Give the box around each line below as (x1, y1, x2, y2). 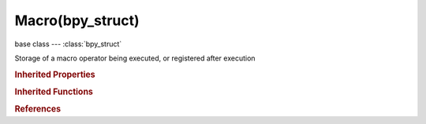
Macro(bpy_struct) (14, 12, 140, 29)
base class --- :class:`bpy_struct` (14, 39, 122, 49)
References (14, 104, 62, 115)
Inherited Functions (14, 86, 94, 97)
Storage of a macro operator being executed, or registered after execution (14, 53, 256, 63)
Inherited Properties (14, 69, 96, 80)
